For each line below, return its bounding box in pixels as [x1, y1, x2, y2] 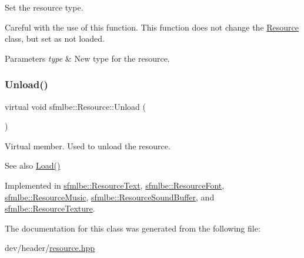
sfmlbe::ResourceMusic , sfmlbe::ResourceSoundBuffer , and [5, 190, 215, 203]
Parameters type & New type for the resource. [5, 52, 170, 64]
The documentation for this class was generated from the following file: [5, 222, 260, 234]
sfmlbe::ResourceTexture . [5, 202, 95, 215]
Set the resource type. [5, 1, 83, 13]
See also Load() [5, 159, 61, 172]
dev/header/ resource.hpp [5, 242, 95, 254]
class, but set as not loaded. [5, 32, 105, 45]
